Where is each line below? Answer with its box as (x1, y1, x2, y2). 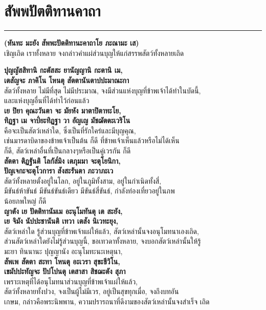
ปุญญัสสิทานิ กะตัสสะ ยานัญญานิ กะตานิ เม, (4, 65, 123, 75)
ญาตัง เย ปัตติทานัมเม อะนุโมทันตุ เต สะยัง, (4, 205, 123, 216)
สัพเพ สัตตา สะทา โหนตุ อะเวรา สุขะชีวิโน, (4, 256, 120, 266)
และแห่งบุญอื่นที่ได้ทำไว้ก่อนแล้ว (4, 95, 90, 106)
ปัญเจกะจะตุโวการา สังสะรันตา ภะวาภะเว (4, 165, 114, 176)
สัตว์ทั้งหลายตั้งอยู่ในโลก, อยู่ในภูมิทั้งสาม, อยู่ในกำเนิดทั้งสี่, (4, 175, 162, 186)
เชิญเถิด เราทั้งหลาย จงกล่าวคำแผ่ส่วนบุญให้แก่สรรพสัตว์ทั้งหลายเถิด (4, 47, 184, 58)
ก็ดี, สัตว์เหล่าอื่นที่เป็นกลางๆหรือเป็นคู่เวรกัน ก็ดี (4, 145, 131, 156)
